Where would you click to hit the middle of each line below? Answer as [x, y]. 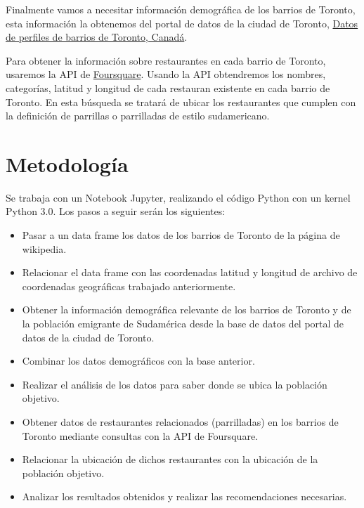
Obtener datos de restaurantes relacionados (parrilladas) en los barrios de [180, 422]
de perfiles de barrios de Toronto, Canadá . [97, 37]
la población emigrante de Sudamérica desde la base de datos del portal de [183, 324]
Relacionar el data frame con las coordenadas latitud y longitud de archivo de [190, 272]
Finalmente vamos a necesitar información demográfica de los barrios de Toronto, [181, 9]
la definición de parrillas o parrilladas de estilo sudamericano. [138, 116]
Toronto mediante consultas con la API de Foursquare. [140, 435]
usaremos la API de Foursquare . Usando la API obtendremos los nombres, [166, 74]
